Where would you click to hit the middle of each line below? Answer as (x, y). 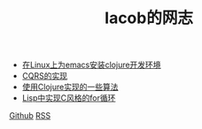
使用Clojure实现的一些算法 (70, 87)
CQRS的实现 (45, 76)
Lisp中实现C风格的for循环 (69, 98)
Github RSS (30, 116)
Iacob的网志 (149, 18)
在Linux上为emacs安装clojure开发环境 (91, 65)
